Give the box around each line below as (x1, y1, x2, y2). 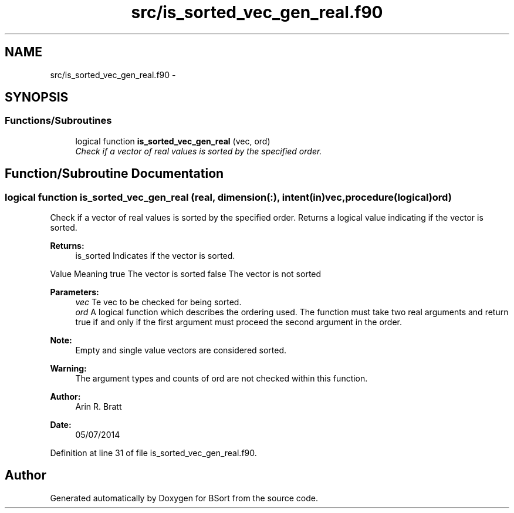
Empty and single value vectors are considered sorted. (75, 345, 287, 356)
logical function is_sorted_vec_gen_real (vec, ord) (75, 136, 270, 146)
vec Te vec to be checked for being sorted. (75, 297, 242, 308)
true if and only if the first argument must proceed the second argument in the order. (75, 317, 402, 328)
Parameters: (50, 287, 99, 298)
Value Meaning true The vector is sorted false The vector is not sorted (50, 269, 322, 279)
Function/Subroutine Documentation (5, 166, 224, 181)
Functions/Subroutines (5, 114, 112, 127)
